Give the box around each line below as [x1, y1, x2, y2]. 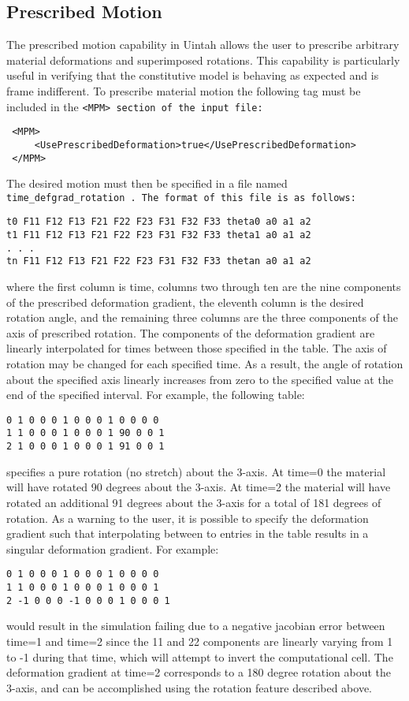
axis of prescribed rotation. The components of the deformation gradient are [6, 324, 375, 341]
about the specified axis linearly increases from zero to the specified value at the [6, 371, 393, 387]
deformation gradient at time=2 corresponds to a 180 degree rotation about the [6, 664, 392, 680]
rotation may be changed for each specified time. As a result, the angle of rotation [6, 356, 403, 372]
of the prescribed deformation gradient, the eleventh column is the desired [6, 293, 364, 310]
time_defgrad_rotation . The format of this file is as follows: [6, 192, 356, 203]
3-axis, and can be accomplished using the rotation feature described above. [6, 679, 372, 695]
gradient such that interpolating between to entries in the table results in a [6, 525, 369, 542]
